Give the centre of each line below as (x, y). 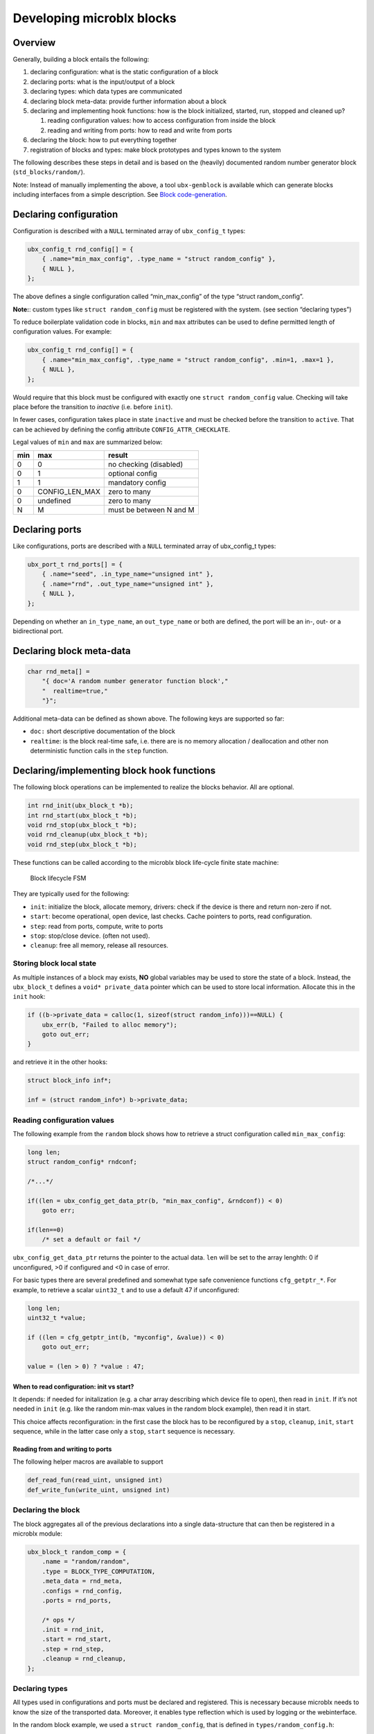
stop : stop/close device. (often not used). (90, 936)
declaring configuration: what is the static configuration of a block (124, 72)
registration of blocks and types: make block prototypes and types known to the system (155, 150)
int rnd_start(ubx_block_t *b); (82, 815)
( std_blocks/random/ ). (49, 172)
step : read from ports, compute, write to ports (97, 926)
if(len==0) (46, 1230)
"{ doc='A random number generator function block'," (135, 681)
